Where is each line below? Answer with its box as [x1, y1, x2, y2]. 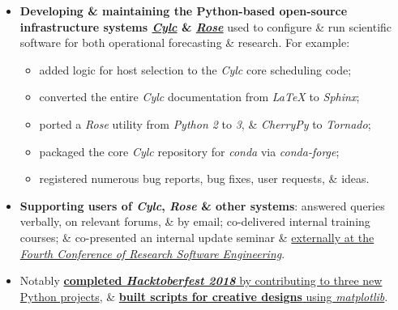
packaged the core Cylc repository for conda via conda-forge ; [39, 142, 340, 159]
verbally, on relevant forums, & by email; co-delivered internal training [19, 213, 370, 230]
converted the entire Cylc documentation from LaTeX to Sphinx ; [39, 88, 360, 105]
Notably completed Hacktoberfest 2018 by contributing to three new [19, 272, 383, 289]
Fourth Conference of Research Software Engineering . [19, 244, 285, 261]
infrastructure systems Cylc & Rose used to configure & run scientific [19, 18, 392, 35]
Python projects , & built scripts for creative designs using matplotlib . [19, 287, 388, 304]
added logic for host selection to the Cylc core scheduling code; [39, 61, 352, 78]
